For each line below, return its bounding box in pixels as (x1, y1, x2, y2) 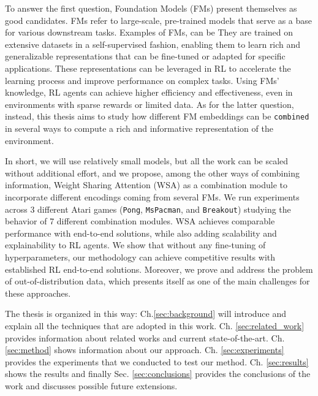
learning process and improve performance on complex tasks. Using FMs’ (5, 74, 279, 86)
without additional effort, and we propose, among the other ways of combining (5, 166, 300, 179)
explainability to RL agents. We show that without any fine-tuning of (5, 238, 266, 251)
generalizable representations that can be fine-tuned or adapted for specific (5, 50, 286, 63)
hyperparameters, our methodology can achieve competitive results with (5, 251, 276, 263)
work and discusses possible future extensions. (5, 379, 178, 392)
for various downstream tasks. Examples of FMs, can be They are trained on (5, 26, 293, 39)
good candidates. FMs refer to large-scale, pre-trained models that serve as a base (5, 13, 312, 26)
